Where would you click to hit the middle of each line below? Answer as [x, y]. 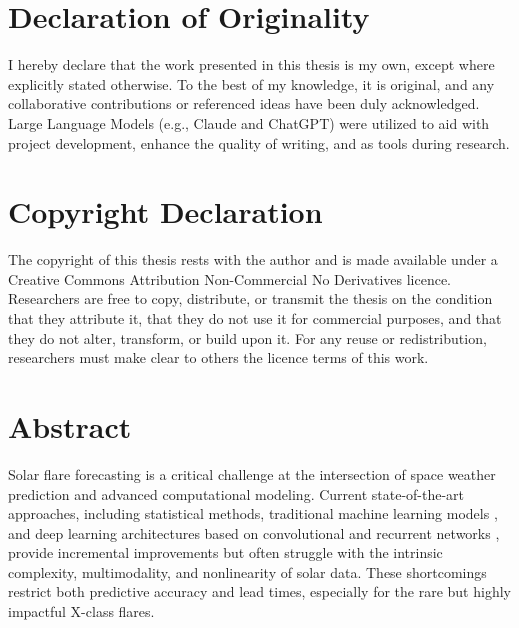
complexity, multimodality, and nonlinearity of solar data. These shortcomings [247, 571]
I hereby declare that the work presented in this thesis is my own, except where [251, 64]
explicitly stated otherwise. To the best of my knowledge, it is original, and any [251, 83]
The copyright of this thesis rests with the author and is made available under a [253, 259]
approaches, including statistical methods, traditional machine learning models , [253, 513]
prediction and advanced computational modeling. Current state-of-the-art [236, 493]
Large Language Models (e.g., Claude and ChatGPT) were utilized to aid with [249, 122]
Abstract [70, 425]
